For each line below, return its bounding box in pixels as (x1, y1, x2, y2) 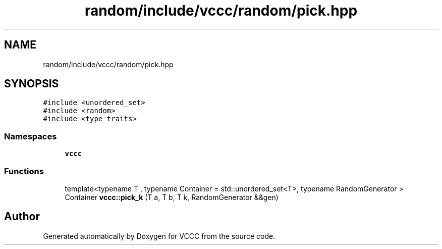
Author (4, 210, 40, 223)
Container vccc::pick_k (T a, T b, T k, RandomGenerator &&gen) (65, 192, 279, 202)
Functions (4, 166, 44, 176)
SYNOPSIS (4, 77, 59, 90)
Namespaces (4, 131, 57, 141)
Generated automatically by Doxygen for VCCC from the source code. (43, 231, 275, 240)
